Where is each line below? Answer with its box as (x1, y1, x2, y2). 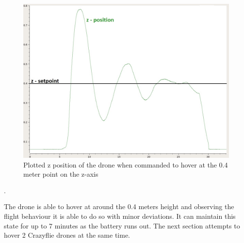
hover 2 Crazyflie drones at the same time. (4, 230, 130, 240)
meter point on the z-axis (23, 169, 98, 179)
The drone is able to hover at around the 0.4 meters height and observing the (4, 201, 234, 212)
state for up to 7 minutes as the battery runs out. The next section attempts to (4, 220, 240, 230)
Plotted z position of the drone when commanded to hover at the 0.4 (23, 159, 228, 169)
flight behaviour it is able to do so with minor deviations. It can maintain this (4, 211, 236, 221)
